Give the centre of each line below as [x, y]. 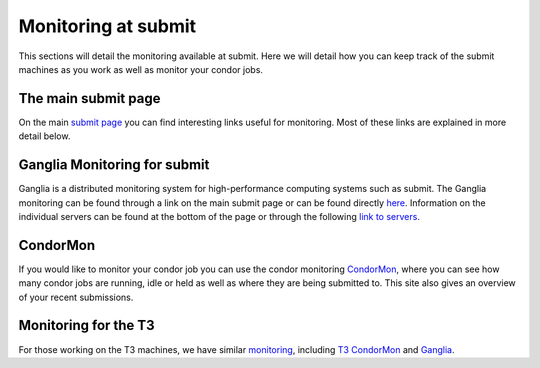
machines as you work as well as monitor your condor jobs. [141, 69]
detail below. [44, 136]
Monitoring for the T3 [86, 325]
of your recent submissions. [76, 297]
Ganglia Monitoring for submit [114, 165]
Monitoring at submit [107, 26]
